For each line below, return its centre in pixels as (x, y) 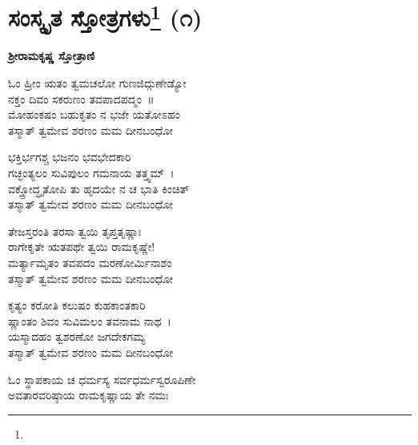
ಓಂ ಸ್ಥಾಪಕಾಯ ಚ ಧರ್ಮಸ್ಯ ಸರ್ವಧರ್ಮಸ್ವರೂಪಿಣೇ (102, 379)
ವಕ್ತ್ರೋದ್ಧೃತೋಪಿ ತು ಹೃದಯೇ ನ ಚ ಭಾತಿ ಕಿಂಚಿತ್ (99, 188)
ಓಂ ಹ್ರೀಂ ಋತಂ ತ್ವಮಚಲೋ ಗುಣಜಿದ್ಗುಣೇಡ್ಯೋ (97, 83)
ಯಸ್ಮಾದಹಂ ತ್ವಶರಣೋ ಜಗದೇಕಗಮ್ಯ (77, 336)
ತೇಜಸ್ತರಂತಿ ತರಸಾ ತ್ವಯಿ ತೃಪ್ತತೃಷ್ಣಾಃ (75, 231)
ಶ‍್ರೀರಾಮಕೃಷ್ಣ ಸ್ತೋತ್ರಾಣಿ (51, 56)
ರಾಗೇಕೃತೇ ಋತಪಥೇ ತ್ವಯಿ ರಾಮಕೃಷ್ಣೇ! (82, 247)
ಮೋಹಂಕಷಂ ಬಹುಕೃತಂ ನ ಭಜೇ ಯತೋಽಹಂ (94, 114)
